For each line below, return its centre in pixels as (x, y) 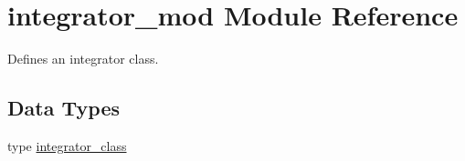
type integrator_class (67, 145)
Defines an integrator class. (83, 59)
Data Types (63, 108)
